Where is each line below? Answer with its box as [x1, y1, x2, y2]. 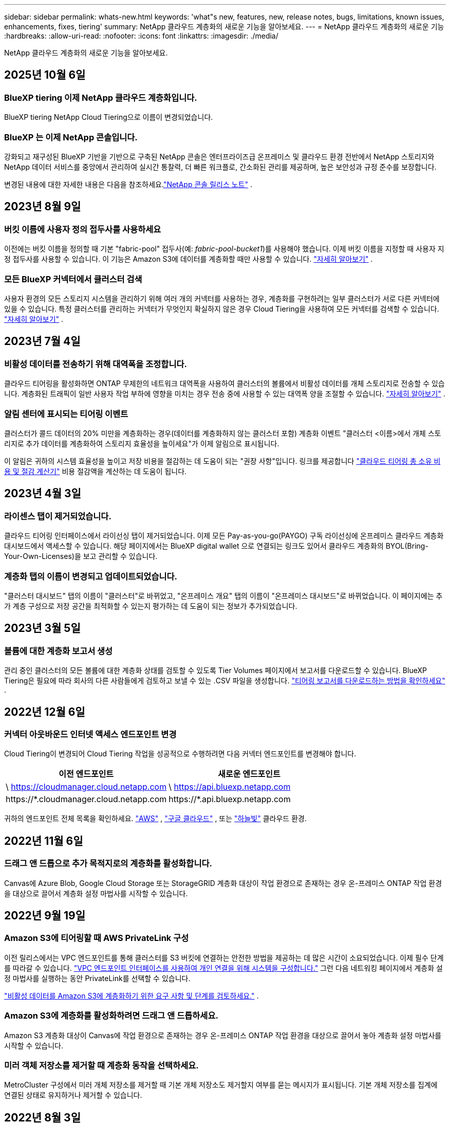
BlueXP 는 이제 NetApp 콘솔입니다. [4, 132, 138, 142]
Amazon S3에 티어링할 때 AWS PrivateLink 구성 [4, 933, 189, 944]
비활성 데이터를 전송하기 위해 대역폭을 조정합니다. [4, 358, 187, 369]
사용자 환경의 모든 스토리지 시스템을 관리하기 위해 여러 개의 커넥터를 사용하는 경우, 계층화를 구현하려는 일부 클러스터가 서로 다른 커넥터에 [4, 294, 440, 303]
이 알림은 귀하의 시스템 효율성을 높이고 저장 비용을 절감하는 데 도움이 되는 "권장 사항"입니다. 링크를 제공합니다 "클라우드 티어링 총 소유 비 [4, 456, 441, 465]
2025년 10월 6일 [4, 68, 86, 82]
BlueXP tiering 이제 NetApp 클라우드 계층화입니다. [4, 92, 197, 103]
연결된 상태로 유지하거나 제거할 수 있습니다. [4, 1091, 142, 1100]
